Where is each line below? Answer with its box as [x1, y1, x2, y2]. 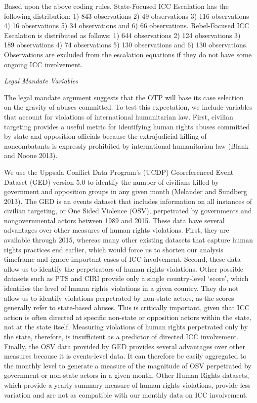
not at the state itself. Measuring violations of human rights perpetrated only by [4, 322, 248, 332]
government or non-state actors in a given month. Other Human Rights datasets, [4, 370, 249, 380]
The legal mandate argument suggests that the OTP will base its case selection [4, 92, 244, 102]
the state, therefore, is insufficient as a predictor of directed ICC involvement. [4, 331, 239, 341]
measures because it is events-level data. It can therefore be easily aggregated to [4, 351, 247, 361]
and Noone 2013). [4, 150, 58, 161]
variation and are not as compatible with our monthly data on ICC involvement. [4, 389, 248, 400]
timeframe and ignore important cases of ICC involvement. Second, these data [4, 254, 241, 264]
